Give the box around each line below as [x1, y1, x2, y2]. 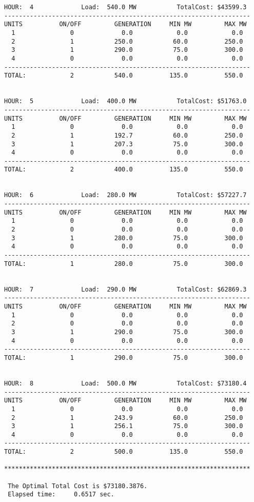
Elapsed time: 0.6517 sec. [8, 491, 114, 498]
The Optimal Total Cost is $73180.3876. [8, 482, 148, 490]
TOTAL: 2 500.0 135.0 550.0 [4, 448, 243, 456]
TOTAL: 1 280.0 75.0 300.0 [4, 260, 243, 267]
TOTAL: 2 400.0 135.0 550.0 [4, 166, 243, 173]
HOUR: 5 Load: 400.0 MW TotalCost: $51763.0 [4, 98, 247, 105]
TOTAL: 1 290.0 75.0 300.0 [4, 354, 243, 361]
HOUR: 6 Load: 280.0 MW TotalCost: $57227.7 [4, 191, 247, 199]
